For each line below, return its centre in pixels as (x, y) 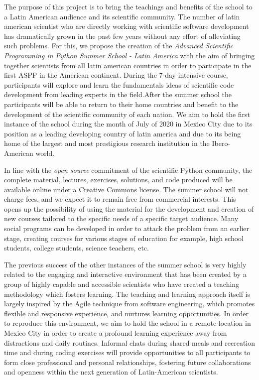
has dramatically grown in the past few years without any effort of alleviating (122, 36)
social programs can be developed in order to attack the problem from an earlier (127, 228)
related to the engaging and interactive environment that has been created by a (125, 274)
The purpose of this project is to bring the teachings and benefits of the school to (128, 6)
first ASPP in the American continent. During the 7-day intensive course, (116, 75)
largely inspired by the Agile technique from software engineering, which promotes (129, 304)
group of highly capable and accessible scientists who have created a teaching (122, 284)
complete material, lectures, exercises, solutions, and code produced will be (118, 180)
